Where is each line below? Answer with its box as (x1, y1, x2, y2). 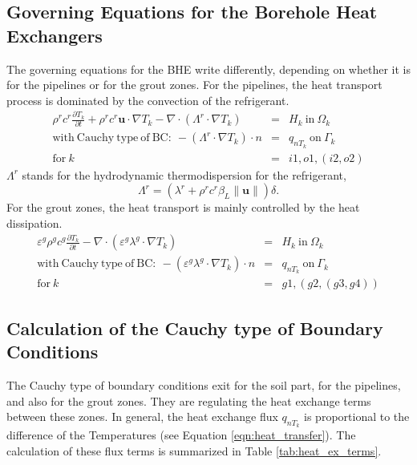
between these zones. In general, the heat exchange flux (6, 408, 278, 425)
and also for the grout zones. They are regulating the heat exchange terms (6, 392, 371, 409)
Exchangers (6, 22, 103, 47)
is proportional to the (304, 408, 410, 425)
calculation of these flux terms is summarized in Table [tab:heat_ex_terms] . (6, 443, 382, 459)
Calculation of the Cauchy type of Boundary (6, 315, 383, 340)
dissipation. (6, 214, 63, 231)
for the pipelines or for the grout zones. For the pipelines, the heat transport (6, 76, 383, 93)
